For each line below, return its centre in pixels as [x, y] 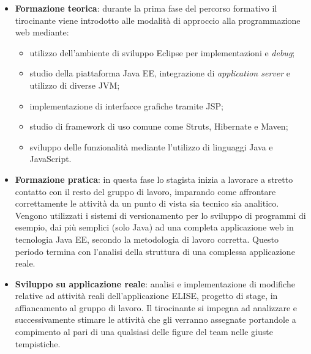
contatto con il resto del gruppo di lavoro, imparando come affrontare [145, 191]
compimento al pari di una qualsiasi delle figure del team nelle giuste [144, 332]
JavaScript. [51, 159]
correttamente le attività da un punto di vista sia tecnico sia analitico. [147, 203]
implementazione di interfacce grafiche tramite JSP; [126, 105]
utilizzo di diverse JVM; [75, 85]
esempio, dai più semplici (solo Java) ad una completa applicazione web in [154, 227]
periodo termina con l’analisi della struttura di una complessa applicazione [155, 251]
